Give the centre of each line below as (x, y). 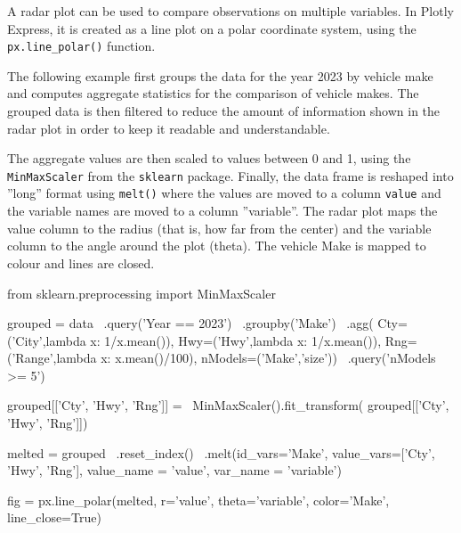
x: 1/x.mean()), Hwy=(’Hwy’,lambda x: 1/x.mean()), (236, 340)
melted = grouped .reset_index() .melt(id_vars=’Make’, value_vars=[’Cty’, (221, 452)
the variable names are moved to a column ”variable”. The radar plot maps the (222, 211)
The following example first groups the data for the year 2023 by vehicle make (220, 75)
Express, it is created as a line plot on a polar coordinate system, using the (212, 28)
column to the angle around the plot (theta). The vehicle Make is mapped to (217, 246)
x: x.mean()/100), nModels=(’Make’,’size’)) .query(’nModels (268, 358)
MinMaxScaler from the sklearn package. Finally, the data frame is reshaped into (230, 175)
